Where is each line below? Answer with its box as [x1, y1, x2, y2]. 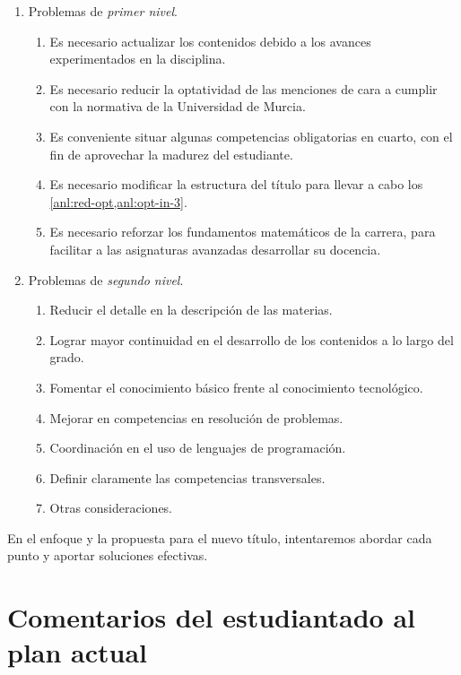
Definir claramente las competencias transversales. [49, 468, 326, 487]
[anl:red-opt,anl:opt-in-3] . [49, 192, 187, 211]
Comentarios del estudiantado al [7, 599, 415, 636]
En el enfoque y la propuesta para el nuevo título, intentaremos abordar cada [7, 528, 432, 547]
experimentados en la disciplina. [49, 49, 226, 68]
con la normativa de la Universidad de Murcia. [49, 97, 306, 116]
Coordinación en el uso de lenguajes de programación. [49, 438, 346, 457]
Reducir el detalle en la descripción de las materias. [49, 300, 333, 319]
